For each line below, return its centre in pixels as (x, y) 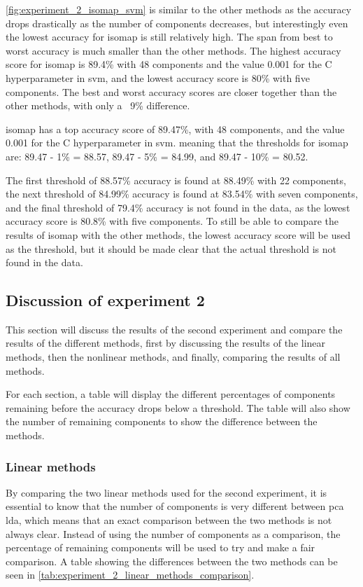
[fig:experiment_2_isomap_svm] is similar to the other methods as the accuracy (179, 9)
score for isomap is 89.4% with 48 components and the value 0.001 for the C (169, 64)
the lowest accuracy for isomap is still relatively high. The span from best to (169, 37)
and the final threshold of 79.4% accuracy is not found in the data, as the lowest (178, 207)
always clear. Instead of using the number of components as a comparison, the (173, 533)
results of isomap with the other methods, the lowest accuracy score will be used (178, 234)
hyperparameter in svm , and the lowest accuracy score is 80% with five (158, 77)
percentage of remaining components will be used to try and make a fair (161, 547)
